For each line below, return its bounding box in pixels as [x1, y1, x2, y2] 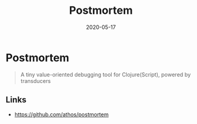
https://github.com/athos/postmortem [14, 111, 109, 118]
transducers [20, 77, 51, 84]
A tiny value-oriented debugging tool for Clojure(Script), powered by [20, 70, 191, 78]
